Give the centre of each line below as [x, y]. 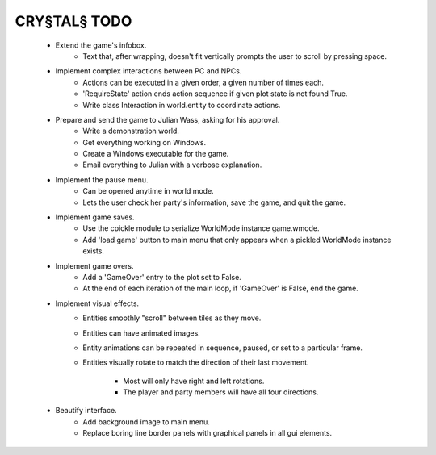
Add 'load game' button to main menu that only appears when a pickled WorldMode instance [237, 240]
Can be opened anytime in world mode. [148, 191]
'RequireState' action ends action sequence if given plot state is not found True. [215, 94]
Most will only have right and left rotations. [194, 381]
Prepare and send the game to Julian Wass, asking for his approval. [168, 119]
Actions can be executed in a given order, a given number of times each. [203, 82]
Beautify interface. [86, 411]
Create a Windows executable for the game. [156, 154]
